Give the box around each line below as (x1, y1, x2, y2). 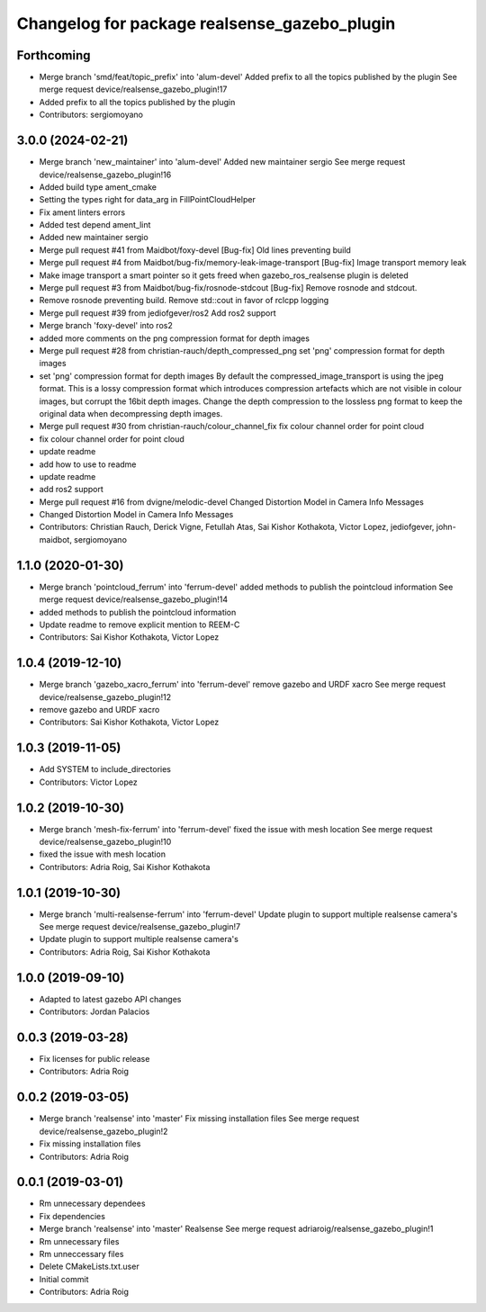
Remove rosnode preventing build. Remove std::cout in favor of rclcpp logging (39, 295, 329, 306)
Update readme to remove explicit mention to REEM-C (39, 619, 240, 630)
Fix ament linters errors (39, 207, 126, 218)
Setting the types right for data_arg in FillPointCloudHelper (39, 194, 256, 205)
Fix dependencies (39, 1210, 105, 1221)
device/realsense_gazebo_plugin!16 (39, 169, 172, 180)
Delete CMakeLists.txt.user (39, 1261, 139, 1272)
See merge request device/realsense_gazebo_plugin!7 (39, 921, 241, 932)
